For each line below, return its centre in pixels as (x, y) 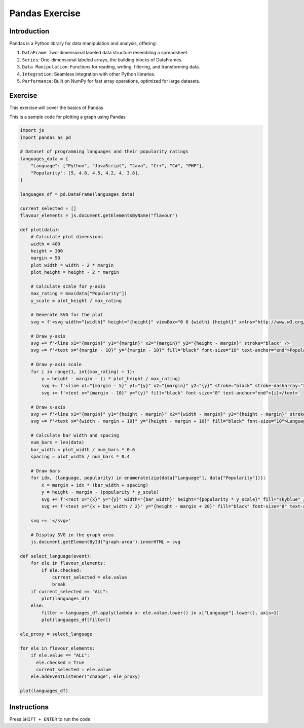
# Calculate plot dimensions (67, 237)
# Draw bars (46, 471)
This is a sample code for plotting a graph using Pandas (68, 117)
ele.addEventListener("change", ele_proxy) (85, 677)
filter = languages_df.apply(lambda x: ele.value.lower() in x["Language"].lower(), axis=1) (160, 613)
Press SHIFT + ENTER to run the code (50, 719)
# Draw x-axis (48, 407)
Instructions (29, 707)
